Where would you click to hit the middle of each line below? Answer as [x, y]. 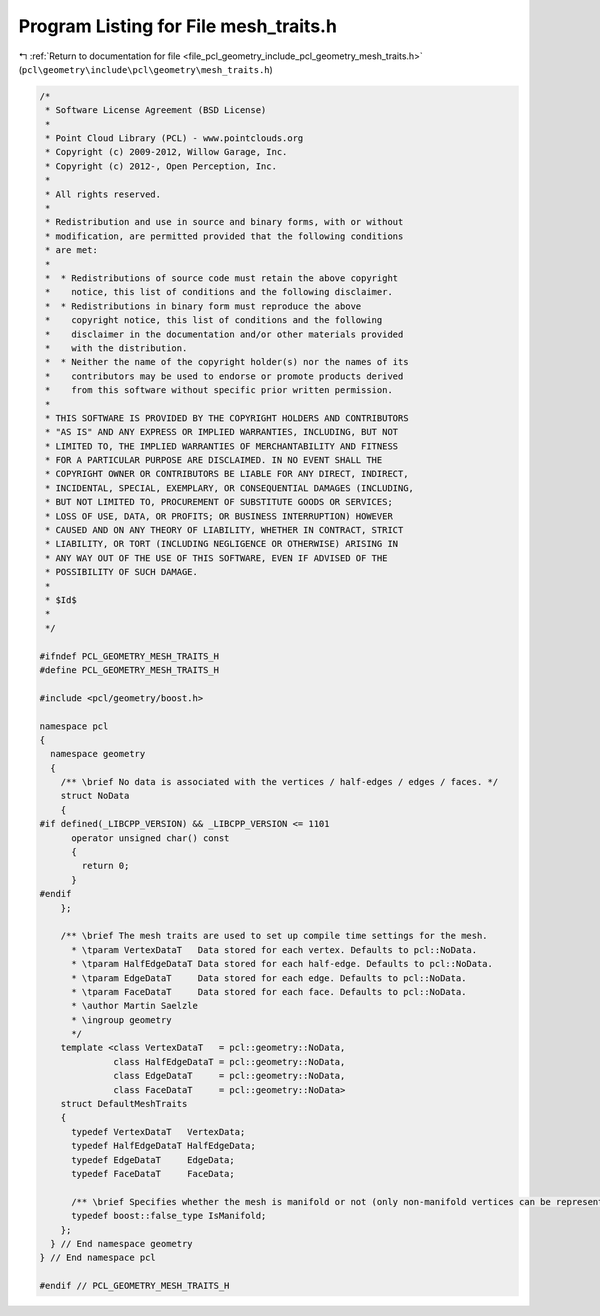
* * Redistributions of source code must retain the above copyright [222, 278]
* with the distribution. [116, 348]
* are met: [72, 250]
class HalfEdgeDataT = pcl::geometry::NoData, [229, 1061]
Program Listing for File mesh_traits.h [177, 26]
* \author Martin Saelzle [135, 1006]
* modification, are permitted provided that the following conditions [224, 236]
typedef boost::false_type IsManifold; [169, 1216]
